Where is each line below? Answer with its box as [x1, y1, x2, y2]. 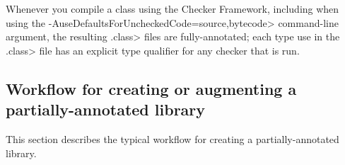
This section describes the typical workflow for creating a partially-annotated [6, 131, 339, 146]
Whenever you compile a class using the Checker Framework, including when [6, 1, 339, 16]
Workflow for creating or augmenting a [6, 77, 297, 99]
